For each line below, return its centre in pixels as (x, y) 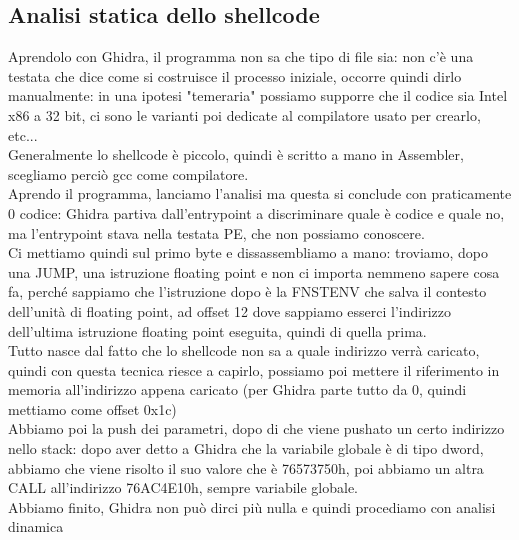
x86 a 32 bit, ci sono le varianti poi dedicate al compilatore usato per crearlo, (244, 114)
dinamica (36, 526)
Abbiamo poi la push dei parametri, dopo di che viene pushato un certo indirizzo (256, 428)
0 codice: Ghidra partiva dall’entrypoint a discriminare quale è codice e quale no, (256, 212)
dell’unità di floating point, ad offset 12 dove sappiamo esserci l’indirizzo (229, 310)
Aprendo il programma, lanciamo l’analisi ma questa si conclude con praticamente (260, 193)
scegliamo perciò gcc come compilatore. (128, 173)
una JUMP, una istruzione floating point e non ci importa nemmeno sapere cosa (254, 271)
